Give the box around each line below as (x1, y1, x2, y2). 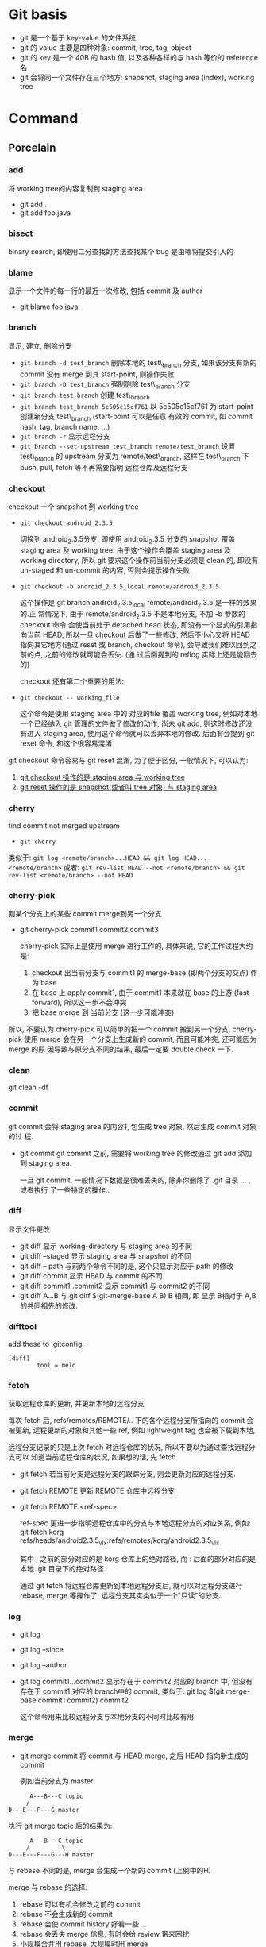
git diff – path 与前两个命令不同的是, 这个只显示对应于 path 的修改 (19, 1261, 234, 1270)
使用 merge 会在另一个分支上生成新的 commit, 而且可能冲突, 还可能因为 (23, 1034, 257, 1043)
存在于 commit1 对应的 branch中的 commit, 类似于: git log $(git (19, 1686, 225, 1696)
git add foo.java (19, 208, 71, 218)
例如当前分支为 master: (19, 1776, 96, 1786)
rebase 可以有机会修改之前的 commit (19, 1899, 141, 1909)
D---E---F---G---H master (8, 1850, 94, 1859)
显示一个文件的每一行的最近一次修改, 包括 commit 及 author (8, 286, 203, 295)
